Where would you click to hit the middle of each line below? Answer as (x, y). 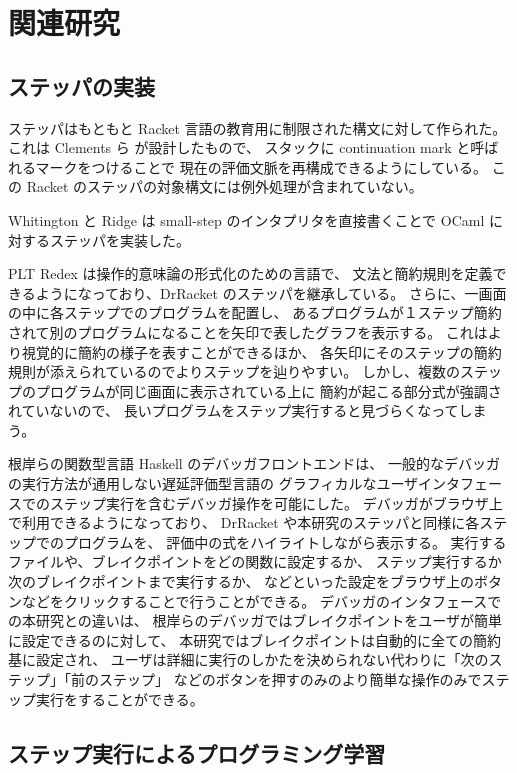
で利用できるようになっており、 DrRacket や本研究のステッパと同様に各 (244, 522)
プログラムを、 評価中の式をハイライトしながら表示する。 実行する (285, 541)
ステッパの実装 (81, 85)
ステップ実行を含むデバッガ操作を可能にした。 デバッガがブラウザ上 (276, 502)
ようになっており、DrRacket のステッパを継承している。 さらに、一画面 (271, 292)
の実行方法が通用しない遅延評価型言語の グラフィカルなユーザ (213, 483)
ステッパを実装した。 (119, 239)
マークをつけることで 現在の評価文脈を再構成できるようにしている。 (261, 166)
